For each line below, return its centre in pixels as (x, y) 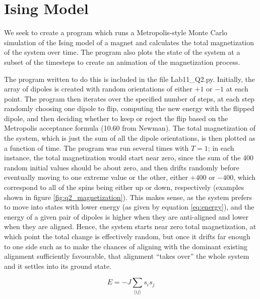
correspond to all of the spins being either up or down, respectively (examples (124, 187)
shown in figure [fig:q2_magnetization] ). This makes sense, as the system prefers (128, 197)
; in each (221, 147)
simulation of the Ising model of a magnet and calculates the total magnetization (129, 42)
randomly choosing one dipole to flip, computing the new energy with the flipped (129, 108)
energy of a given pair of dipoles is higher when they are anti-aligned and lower (126, 216)
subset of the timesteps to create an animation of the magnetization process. (122, 62)
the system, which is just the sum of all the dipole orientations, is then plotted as (130, 138)
